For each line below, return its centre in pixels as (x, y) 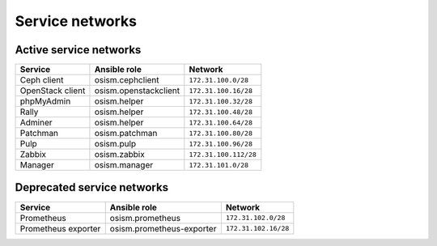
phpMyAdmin (45, 101)
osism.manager (124, 165)
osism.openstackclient (137, 91)
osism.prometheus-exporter (163, 228)
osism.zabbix (119, 155)
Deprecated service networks (92, 187)
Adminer (36, 123)
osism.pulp (115, 144)
